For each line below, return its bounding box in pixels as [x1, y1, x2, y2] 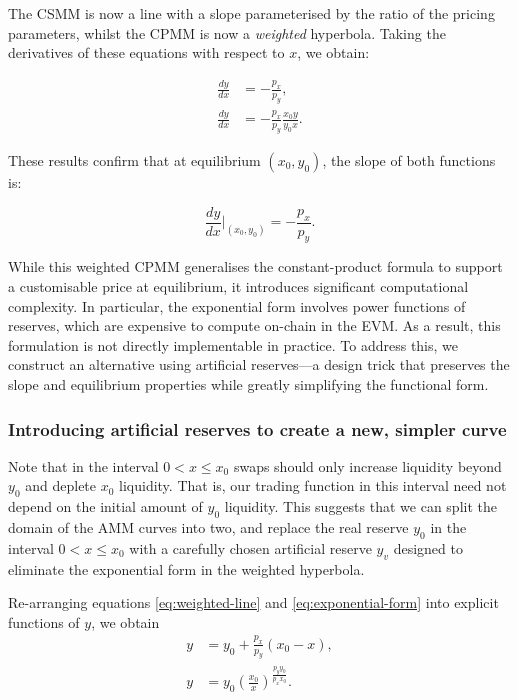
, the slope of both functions [322, 150, 496, 171]
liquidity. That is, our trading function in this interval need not [119, 475, 507, 496]
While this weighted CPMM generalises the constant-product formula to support [8, 256, 503, 277]
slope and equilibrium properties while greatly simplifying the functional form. [8, 374, 489, 395]
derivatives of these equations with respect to [8, 42, 285, 63]
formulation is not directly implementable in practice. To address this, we [8, 334, 459, 355]
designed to [393, 537, 463, 558]
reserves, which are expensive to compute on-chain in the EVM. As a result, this [8, 315, 501, 336]
